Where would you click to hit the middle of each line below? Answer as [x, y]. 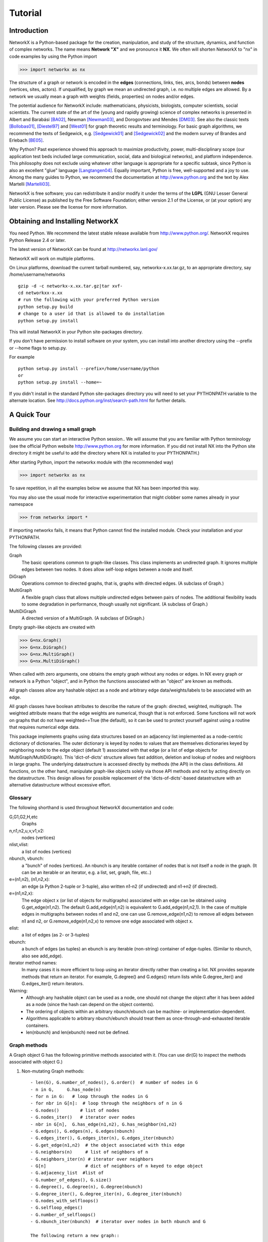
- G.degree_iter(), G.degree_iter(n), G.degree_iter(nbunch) [106, 1194]
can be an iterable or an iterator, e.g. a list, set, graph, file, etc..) [86, 872]
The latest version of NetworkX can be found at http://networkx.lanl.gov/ [83, 249]
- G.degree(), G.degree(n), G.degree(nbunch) [87, 1187]
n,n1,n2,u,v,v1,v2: [27, 831]
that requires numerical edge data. [44, 727]
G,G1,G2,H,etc [24, 817]
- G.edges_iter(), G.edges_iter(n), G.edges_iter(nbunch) [102, 1138]
